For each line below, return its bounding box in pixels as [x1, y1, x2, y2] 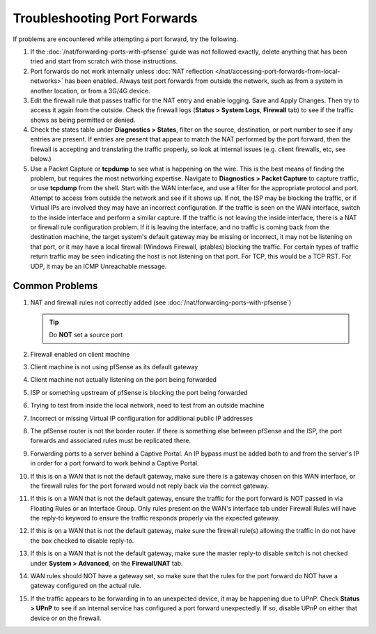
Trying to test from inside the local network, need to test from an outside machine [30, 401, 265, 410]
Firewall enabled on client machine [30, 350, 130, 358]
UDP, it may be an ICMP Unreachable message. [30, 262, 167, 270]
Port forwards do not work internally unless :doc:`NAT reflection [30, 67, 214, 75]
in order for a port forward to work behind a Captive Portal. [30, 459, 200, 467]
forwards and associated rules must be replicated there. [30, 436, 191, 445]
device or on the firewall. [30, 614, 102, 622]
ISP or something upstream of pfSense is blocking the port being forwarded [30, 388, 248, 396]
